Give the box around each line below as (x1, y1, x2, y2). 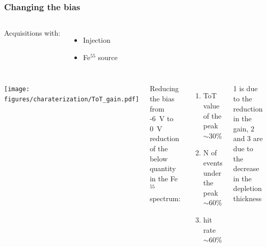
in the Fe (149, 173, 178, 183)
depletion (233, 183, 262, 194)
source (98, 51, 118, 62)
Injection (83, 35, 111, 45)
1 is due (233, 83, 258, 94)
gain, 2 (233, 123, 255, 133)
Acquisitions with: (4, 28, 61, 38)
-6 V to (149, 113, 174, 124)
